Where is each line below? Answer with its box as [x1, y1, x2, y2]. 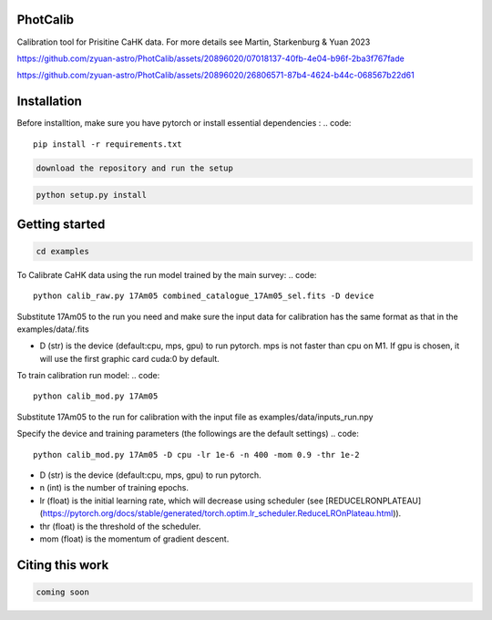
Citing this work [16, 557, 109, 573]
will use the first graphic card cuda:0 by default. [39, 353, 220, 364]
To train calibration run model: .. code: [16, 370, 160, 381]
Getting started [16, 216, 106, 232]
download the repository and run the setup [36, 162, 234, 173]
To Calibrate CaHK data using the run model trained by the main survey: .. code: [16, 269, 317, 280]
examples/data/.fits [16, 324, 90, 335]
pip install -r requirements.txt [33, 139, 182, 150]
